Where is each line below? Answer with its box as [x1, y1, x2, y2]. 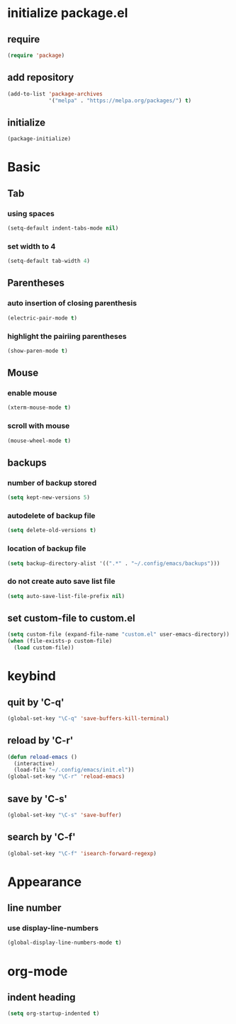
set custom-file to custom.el [7, 612, 136, 624]
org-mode [7, 963, 68, 979]
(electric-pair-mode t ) [7, 314, 78, 322]
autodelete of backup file [7, 511, 96, 520]
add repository [7, 72, 74, 84]
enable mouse [7, 388, 57, 398]
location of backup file [7, 544, 86, 553]
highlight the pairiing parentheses [7, 331, 127, 341]
